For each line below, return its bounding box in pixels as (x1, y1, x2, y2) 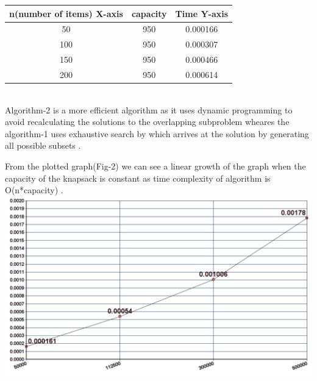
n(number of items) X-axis (9, 7, 123, 20)
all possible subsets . (5, 139, 81, 152)
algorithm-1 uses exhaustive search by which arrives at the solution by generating (5, 127, 309, 140)
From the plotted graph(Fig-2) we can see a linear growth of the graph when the (5, 159, 306, 172)
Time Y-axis (175, 7, 229, 20)
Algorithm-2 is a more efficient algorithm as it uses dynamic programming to (5, 103, 293, 116)
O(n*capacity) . (5, 183, 63, 196)
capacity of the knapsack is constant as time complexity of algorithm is (5, 171, 271, 184)
